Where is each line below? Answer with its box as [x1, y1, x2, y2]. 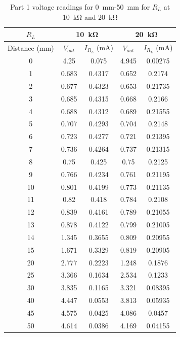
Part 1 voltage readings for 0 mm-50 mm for [10, 2, 150, 12]
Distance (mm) [8, 42, 54, 53]
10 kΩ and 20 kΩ [62, 11, 118, 22]
